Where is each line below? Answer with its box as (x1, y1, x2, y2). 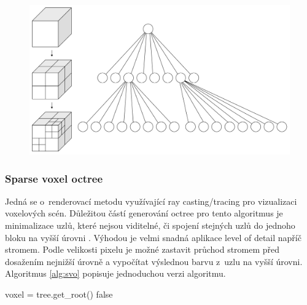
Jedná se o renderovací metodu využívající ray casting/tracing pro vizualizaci (5, 194, 297, 207)
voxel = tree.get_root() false (5, 288, 113, 301)
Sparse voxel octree (5, 170, 103, 186)
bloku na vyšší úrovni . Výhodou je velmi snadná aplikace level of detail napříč (5, 231, 301, 244)
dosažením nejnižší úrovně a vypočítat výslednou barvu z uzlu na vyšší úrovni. (5, 255, 303, 267)
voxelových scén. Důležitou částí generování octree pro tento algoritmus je (5, 207, 283, 220)
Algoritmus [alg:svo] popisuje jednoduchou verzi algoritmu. (5, 267, 226, 280)
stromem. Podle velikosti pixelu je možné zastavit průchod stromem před (5, 243, 280, 256)
